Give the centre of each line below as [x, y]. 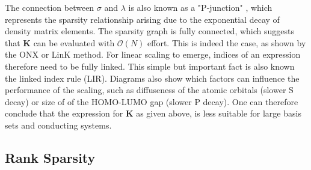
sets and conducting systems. [58, 125]
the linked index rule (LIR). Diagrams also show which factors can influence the [152, 78]
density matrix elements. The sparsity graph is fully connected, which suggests [149, 31]
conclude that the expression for [64, 113]
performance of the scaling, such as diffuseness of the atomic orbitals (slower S [149, 90]
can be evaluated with [74, 42]
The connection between [50, 7]
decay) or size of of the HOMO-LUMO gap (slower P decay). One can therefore [152, 101]
